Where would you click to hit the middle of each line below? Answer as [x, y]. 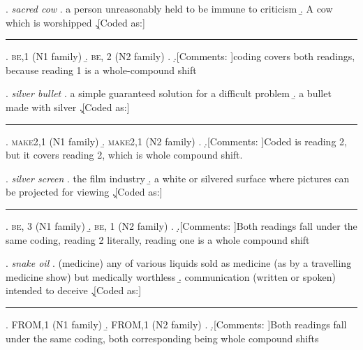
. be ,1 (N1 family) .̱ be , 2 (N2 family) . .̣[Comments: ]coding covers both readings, [180, 56]
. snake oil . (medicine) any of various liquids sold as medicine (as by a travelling [179, 263]
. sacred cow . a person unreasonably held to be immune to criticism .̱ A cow [169, 8]
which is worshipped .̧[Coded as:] [75, 22]
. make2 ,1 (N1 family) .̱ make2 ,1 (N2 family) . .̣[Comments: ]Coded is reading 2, [176, 141]
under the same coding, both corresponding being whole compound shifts [162, 338]
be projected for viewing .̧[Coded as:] [84, 192]
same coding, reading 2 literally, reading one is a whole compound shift [158, 239]
